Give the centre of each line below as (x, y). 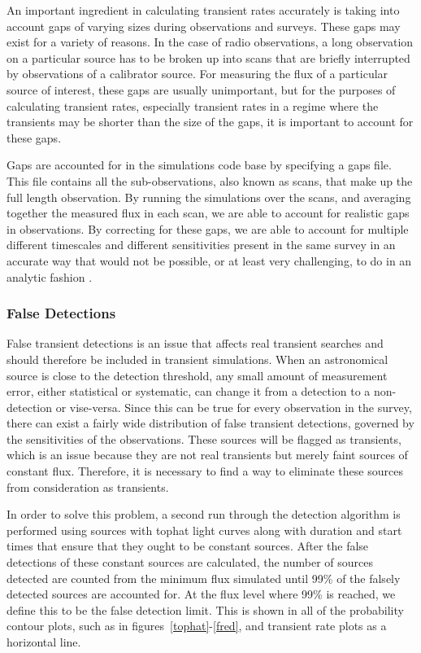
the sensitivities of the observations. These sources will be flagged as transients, (204, 438)
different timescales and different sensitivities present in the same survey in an (201, 245)
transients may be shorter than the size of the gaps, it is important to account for (210, 122)
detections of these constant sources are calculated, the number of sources (190, 562)
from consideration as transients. (88, 486)
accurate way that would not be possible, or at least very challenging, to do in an (209, 260)
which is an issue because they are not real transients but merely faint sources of (207, 455)
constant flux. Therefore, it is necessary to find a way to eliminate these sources (205, 471)
